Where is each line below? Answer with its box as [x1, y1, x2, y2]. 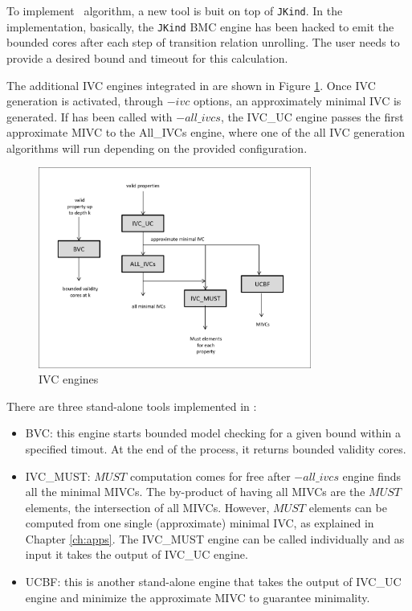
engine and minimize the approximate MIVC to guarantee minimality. [25, 588, 370, 605]
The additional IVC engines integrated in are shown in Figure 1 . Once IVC [6, 76, 376, 93]
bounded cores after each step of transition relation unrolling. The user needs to [6, 34, 400, 51]
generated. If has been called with [6, 108, 173, 125]
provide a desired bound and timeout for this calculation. [6, 49, 288, 66]
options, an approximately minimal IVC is [193, 92, 402, 109]
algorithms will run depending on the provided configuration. [6, 139, 308, 156]
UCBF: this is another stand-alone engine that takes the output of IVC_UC [25, 573, 402, 590]
